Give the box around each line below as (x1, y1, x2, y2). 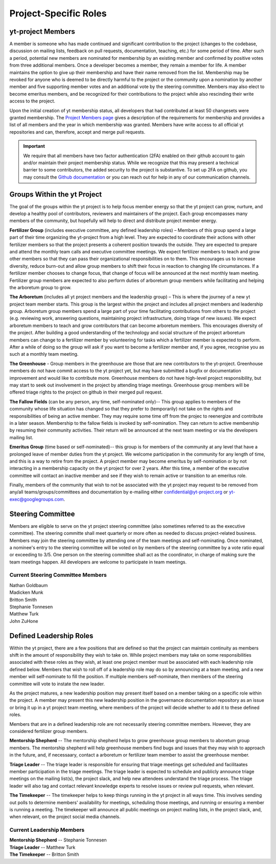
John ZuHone (9, 618, 38, 624)
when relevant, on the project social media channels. (9, 814, 121, 820)
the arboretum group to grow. (9, 284, 72, 290)
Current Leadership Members (9, 827, 85, 834)
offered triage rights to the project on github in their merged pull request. (9, 389, 163, 395)
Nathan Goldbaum (9, 582, 48, 588)
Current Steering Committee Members (9, 571, 107, 578)
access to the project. (9, 98, 56, 104)
